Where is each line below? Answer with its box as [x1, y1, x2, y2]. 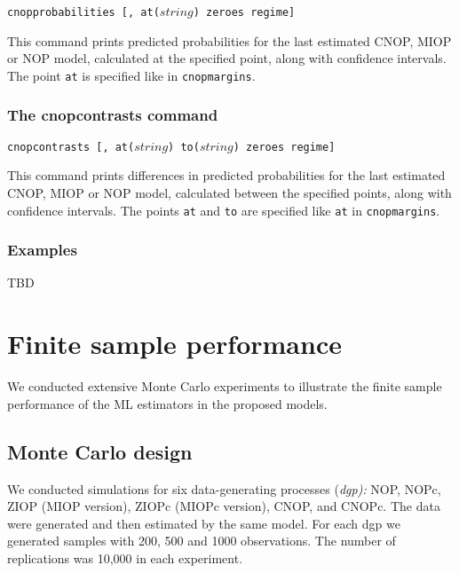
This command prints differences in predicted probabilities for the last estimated [7, 166, 446, 184]
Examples [7, 239, 77, 261]
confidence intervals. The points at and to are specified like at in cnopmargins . [7, 200, 440, 219]
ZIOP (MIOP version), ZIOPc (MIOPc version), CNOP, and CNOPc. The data [7, 497, 440, 515]
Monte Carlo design [7, 437, 193, 465]
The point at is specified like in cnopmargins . [7, 66, 256, 84]
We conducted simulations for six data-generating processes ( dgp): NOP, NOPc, [7, 479, 441, 498]
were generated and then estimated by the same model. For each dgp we [7, 514, 400, 532]
